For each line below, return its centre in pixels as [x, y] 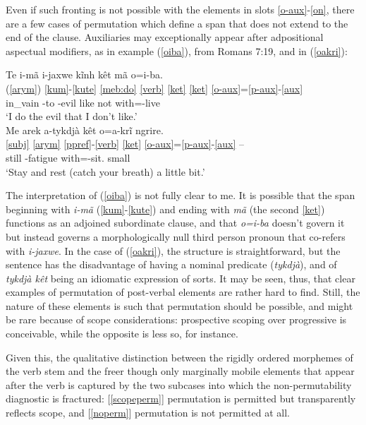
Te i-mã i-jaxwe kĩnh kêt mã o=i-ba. [84, 74]
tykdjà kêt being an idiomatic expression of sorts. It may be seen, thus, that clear [181, 278]
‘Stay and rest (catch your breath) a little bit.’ [105, 171]
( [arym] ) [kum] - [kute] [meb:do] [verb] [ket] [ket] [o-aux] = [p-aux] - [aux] [154, 88]
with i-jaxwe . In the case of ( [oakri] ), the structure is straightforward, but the [173, 250]
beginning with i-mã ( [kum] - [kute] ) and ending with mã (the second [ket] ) [165, 209]
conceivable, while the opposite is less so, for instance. [122, 334]
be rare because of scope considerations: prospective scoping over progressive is [176, 319]
